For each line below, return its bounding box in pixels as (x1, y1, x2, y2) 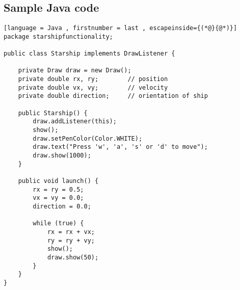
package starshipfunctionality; (4, 33, 113, 40)
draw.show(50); (47, 253, 99, 261)
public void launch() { (18, 177, 99, 185)
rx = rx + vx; (47, 228, 95, 235)
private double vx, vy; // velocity (18, 84, 168, 91)
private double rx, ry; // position (18, 75, 168, 83)
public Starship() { (18, 109, 88, 117)
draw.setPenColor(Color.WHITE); (33, 135, 143, 142)
